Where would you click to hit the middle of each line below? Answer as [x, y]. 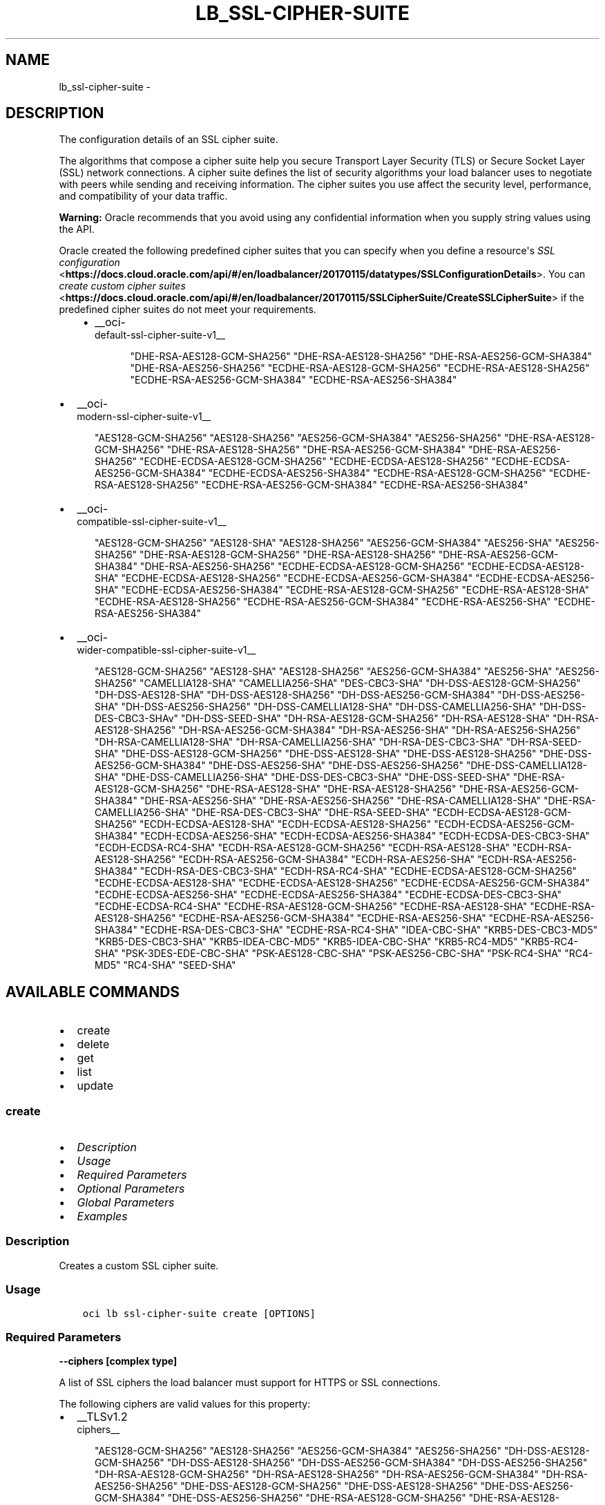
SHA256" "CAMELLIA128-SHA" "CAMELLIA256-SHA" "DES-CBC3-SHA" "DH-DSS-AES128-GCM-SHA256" [338, 683]
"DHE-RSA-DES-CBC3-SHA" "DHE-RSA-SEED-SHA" [311, 813]
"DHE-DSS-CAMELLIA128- [527, 766]
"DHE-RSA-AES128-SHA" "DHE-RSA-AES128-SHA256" [331, 789]
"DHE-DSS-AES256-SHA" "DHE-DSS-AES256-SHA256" [336, 766]
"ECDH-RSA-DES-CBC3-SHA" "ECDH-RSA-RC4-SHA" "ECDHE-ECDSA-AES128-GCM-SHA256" [358, 871]
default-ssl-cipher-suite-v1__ [160, 335]
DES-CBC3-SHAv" [137, 719]
